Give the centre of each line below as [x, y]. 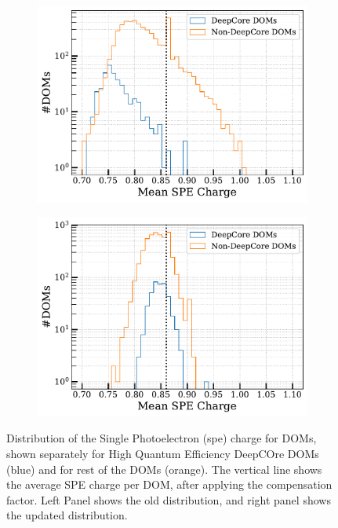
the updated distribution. [67, 515]
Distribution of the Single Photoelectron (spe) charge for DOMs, [162, 438]
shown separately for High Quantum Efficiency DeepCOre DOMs [163, 454]
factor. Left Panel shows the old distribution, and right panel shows [169, 499]
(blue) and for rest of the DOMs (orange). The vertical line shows [164, 469]
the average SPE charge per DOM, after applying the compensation [169, 484]
